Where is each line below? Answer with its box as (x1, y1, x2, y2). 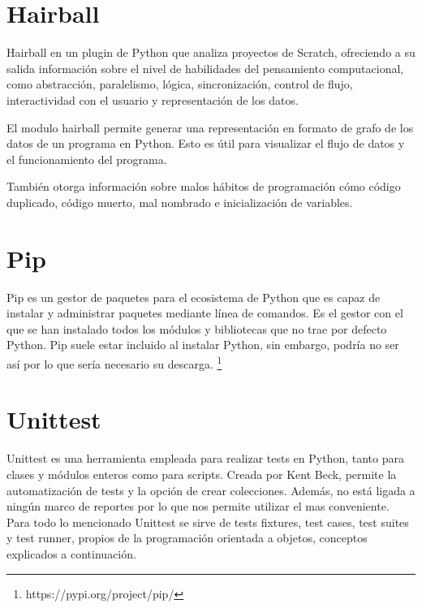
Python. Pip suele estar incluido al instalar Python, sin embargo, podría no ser (6, 336, 399, 353)
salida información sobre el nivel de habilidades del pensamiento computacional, (6, 59, 404, 76)
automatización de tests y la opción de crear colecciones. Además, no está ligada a (6, 481, 416, 498)
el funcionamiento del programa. (6, 150, 167, 167)
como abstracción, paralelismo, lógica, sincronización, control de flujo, (6, 75, 353, 93)
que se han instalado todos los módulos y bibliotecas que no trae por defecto (6, 320, 387, 337)
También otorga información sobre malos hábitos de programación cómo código (6, 178, 401, 195)
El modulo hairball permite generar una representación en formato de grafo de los (6, 119, 414, 136)
